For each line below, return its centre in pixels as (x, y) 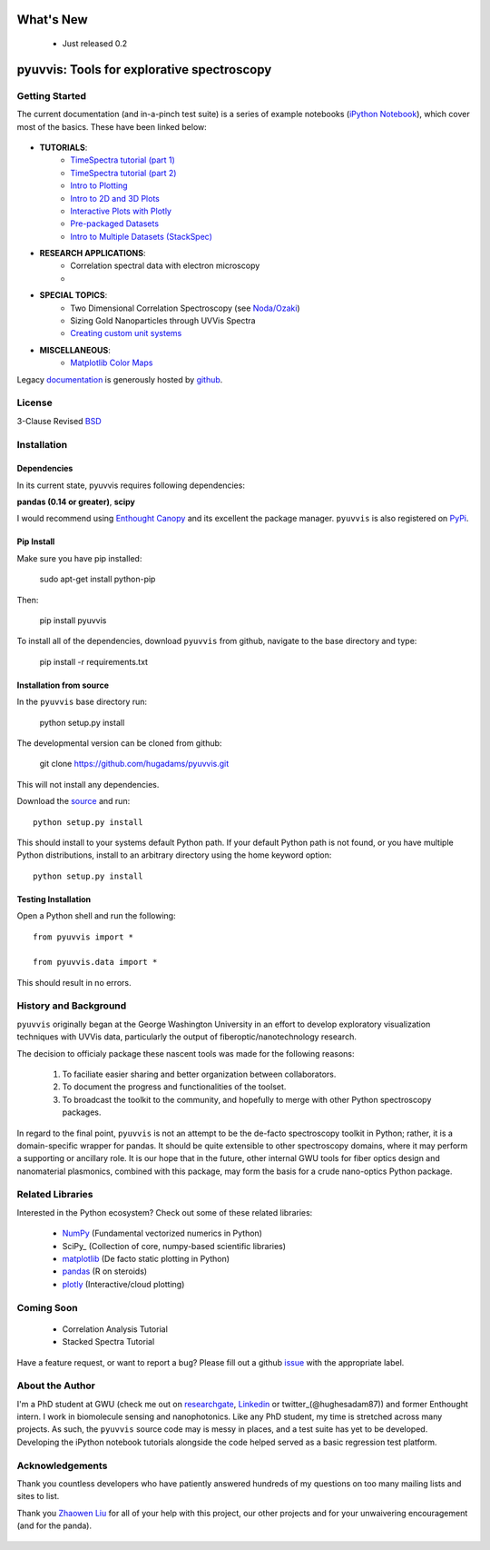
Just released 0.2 (95, 44)
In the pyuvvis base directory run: (82, 702)
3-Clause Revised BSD (59, 421)
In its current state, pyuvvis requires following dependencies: (131, 485)
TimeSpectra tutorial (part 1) (123, 160)
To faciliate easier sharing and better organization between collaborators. (199, 1074)
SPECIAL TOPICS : (73, 295)
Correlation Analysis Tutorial (115, 1329)
